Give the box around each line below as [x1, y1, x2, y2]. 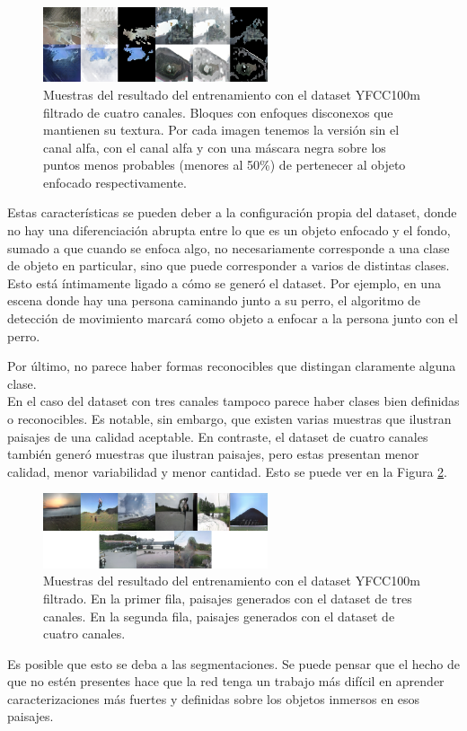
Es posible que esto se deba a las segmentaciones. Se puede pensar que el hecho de [7, 654, 460, 673]
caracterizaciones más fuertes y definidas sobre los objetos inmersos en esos [7, 689, 420, 708]
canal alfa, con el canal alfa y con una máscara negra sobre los [43, 137, 386, 156]
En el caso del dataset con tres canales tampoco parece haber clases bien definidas [7, 392, 460, 410]
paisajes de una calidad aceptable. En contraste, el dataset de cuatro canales [7, 427, 428, 445]
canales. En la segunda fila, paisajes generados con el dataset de [43, 606, 395, 625]
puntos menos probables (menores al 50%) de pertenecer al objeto [43, 155, 406, 174]
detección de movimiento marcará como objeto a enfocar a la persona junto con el [7, 309, 458, 328]
